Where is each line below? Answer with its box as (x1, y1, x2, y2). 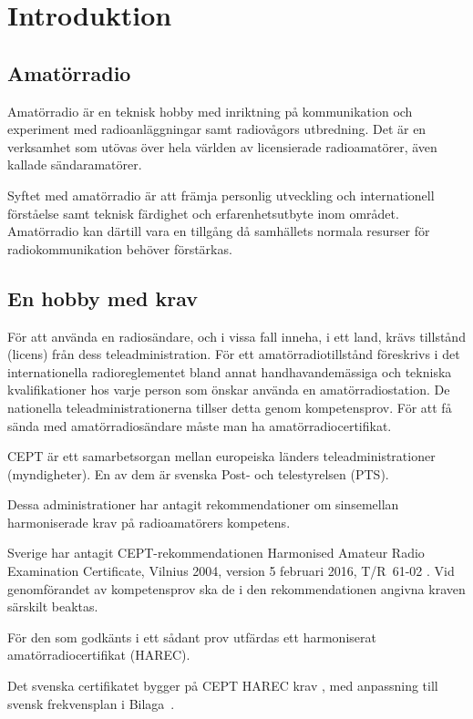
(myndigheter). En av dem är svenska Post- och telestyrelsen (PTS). (7, 464, 389, 483)
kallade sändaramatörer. (7, 155, 142, 174)
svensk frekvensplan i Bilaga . (7, 693, 175, 713)
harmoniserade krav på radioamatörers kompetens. (7, 512, 291, 531)
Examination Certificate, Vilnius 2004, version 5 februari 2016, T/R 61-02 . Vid (7, 561, 455, 580)
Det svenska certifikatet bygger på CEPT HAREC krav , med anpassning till (7, 676, 438, 695)
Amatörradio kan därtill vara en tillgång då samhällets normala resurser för (7, 221, 430, 241)
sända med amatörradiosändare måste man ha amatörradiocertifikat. (7, 416, 392, 435)
